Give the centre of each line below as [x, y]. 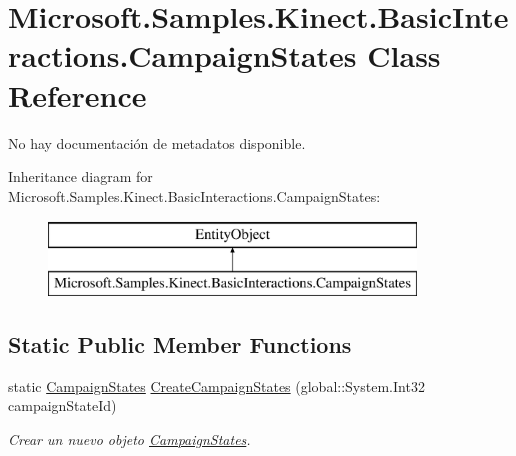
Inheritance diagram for [80, 176]
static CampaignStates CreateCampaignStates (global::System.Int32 [216, 385]
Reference [77, 94]
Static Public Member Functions [180, 343]
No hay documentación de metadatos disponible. [157, 142]
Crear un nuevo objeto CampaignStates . [129, 438]
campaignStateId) [62, 405]
